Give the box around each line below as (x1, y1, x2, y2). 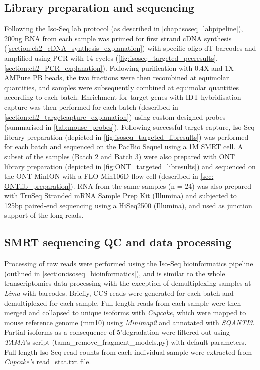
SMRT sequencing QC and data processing (4, 234, 232, 250)
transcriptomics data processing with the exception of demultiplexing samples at (4, 278, 251, 288)
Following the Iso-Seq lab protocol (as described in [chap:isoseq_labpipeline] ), (4, 23, 243, 34)
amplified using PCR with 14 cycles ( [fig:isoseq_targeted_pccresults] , (4, 52, 218, 63)
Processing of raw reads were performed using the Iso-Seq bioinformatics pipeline (4, 258, 253, 269)
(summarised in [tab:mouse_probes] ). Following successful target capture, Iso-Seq (4, 121, 255, 132)
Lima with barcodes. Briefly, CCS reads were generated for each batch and (4, 288, 234, 298)
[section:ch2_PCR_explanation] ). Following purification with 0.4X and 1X (4, 62, 234, 73)
